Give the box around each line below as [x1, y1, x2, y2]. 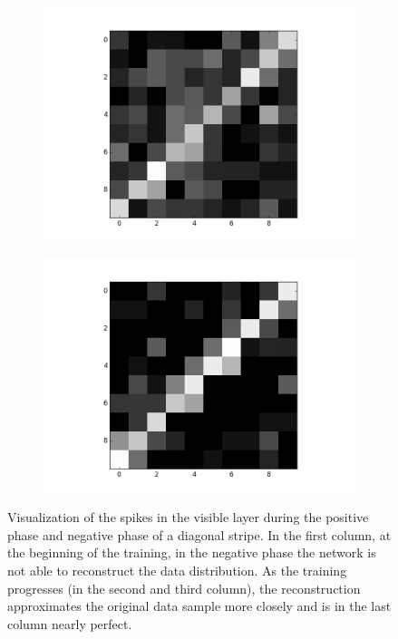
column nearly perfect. [7, 614, 132, 633]
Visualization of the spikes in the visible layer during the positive [7, 508, 369, 527]
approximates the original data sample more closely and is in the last [7, 596, 392, 615]
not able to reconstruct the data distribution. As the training [7, 560, 347, 579]
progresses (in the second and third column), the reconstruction [7, 578, 361, 597]
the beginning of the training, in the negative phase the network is [7, 543, 376, 562]
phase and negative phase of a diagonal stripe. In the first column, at [7, 525, 392, 544]
